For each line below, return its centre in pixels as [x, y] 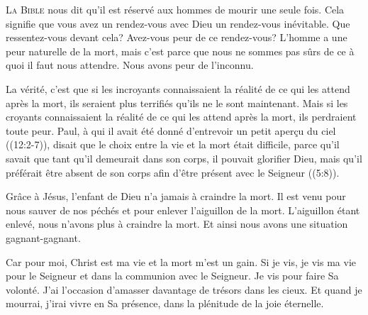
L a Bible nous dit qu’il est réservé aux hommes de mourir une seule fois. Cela [175, 9]
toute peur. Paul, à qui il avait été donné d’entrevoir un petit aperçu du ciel [171, 130]
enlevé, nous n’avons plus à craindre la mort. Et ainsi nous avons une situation [177, 224]
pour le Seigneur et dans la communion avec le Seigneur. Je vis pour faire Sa [172, 276]
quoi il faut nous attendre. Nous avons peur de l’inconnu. [130, 65]
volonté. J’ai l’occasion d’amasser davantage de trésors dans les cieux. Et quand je [184, 289]
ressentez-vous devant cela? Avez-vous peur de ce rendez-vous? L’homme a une [177, 37]
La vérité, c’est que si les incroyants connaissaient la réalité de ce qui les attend [178, 88]
